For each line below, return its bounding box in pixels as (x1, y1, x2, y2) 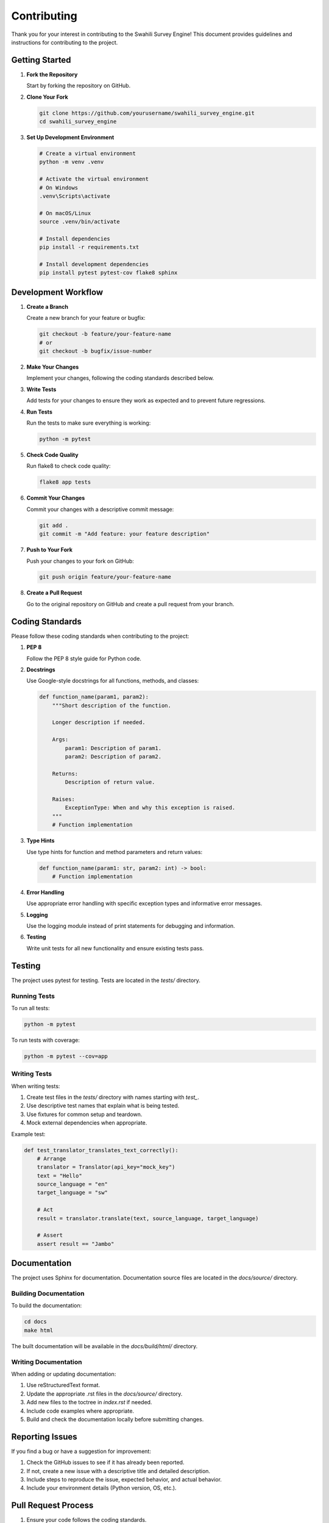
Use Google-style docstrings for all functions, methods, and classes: (26, 677, 199, 685)
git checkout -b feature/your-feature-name (39, 331, 172, 337)
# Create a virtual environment (39, 150, 136, 157)
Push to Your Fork (26, 546, 73, 554)
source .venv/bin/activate (39, 218, 120, 225)
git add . (39, 521, 69, 529)
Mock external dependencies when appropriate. (26, 1119, 147, 1126)
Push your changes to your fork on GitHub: (26, 557, 134, 565)
